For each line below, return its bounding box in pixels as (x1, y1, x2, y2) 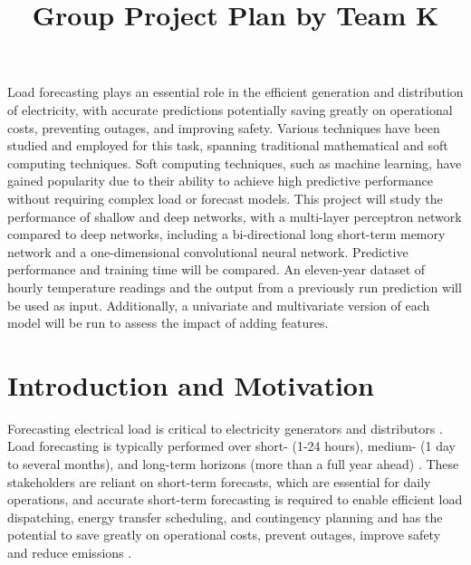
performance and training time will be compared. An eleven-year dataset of (7, 260, 426, 279)
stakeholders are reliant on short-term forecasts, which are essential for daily (7, 472, 431, 491)
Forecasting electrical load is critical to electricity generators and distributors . (7, 418, 443, 437)
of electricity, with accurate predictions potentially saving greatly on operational (7, 100, 453, 119)
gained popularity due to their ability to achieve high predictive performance (7, 171, 434, 190)
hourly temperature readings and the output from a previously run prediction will (7, 277, 462, 296)
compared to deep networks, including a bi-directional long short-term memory (7, 225, 446, 244)
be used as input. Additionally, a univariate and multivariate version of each (7, 295, 430, 314)
